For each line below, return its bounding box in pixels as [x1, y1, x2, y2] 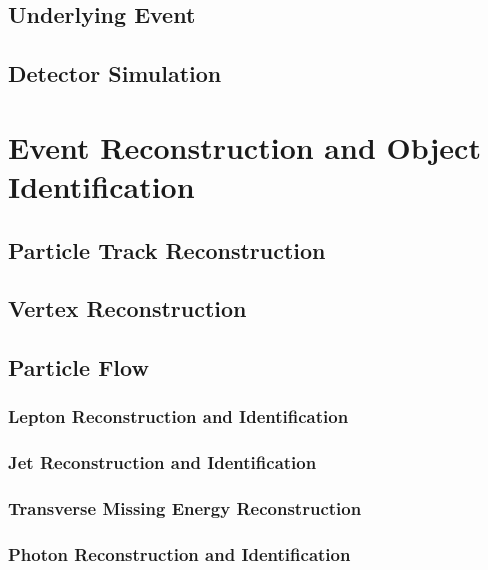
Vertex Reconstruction [8, 293, 247, 324]
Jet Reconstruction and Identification [8, 450, 317, 475]
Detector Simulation [8, 58, 222, 89]
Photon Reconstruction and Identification [8, 541, 351, 566]
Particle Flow [8, 352, 149, 383]
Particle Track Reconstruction [8, 234, 326, 265]
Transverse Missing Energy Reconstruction [8, 496, 362, 521]
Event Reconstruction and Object [8, 126, 481, 167]
